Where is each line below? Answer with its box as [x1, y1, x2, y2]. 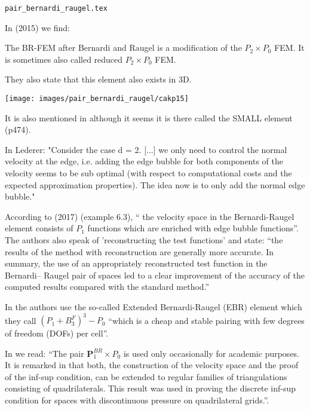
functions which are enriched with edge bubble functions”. [87, 222, 299, 234]
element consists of [5, 222, 73, 234]
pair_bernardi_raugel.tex [5, 4, 108, 13]
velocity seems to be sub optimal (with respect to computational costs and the [5, 167, 292, 179]
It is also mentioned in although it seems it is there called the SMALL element [5, 111, 293, 124]
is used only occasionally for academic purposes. [123, 347, 300, 359]
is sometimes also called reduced [5, 53, 123, 65]
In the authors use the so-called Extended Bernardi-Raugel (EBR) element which [5, 301, 302, 313]
